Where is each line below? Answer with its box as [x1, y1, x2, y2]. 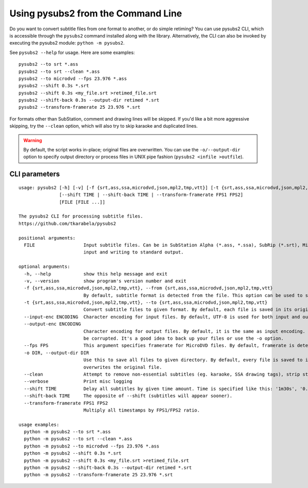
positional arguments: [18, 235, 76, 241]
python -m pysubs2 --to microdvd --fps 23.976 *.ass [24, 443, 160, 449]
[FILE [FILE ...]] [59, 199, 105, 205]
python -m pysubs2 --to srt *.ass [24, 429, 111, 435]
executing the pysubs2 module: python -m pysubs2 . [9, 40, 125, 46]
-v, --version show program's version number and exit [24, 278, 187, 284]
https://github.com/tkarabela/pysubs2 [18, 221, 117, 226]
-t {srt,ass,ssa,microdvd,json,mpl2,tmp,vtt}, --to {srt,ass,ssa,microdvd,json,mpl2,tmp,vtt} [24, 300, 268, 305]
